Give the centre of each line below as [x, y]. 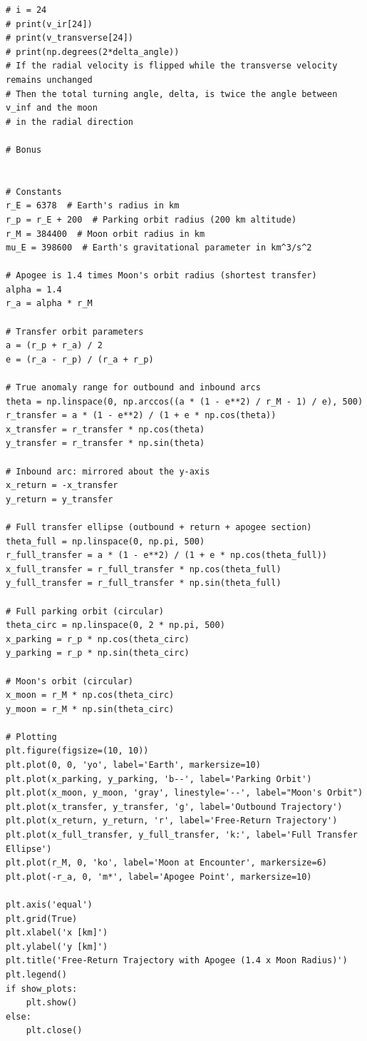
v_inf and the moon [52, 108]
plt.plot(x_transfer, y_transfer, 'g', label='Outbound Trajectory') [174, 807]
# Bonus [24, 149]
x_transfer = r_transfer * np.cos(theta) [105, 429]
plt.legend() [36, 974]
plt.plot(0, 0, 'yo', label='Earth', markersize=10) [133, 765]
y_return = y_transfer [60, 499]
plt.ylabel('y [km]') [57, 946]
